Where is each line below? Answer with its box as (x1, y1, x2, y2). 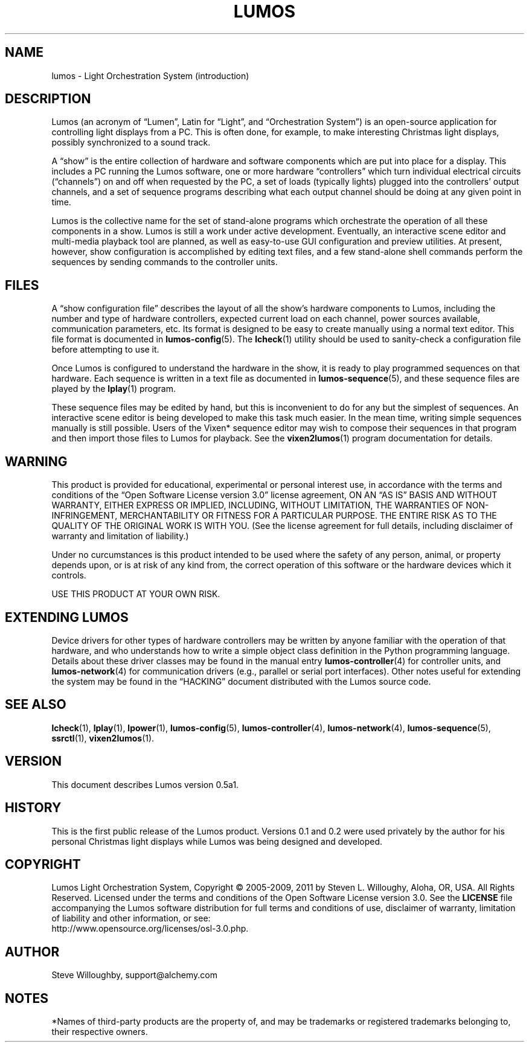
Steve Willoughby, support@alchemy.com (51, 970, 217, 981)
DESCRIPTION (5, 91, 91, 107)
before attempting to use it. (51, 344, 159, 355)
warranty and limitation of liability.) (51, 531, 189, 542)
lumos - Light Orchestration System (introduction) (51, 70, 249, 81)
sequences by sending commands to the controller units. (51, 257, 278, 267)
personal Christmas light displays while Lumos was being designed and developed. (51, 836, 383, 847)
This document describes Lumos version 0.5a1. (51, 779, 239, 790)
